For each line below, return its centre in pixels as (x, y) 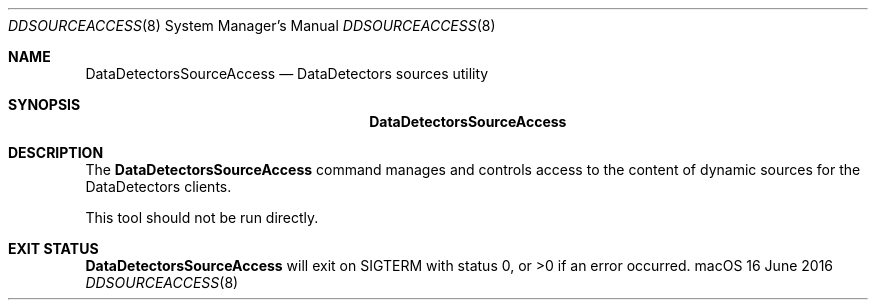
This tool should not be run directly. (202, 217)
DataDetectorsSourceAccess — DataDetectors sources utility (287, 73)
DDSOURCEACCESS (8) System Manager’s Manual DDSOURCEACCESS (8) (252, 25)
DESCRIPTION (56, 152)
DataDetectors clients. (158, 186)
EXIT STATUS (53, 248)
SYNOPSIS (44, 104)
